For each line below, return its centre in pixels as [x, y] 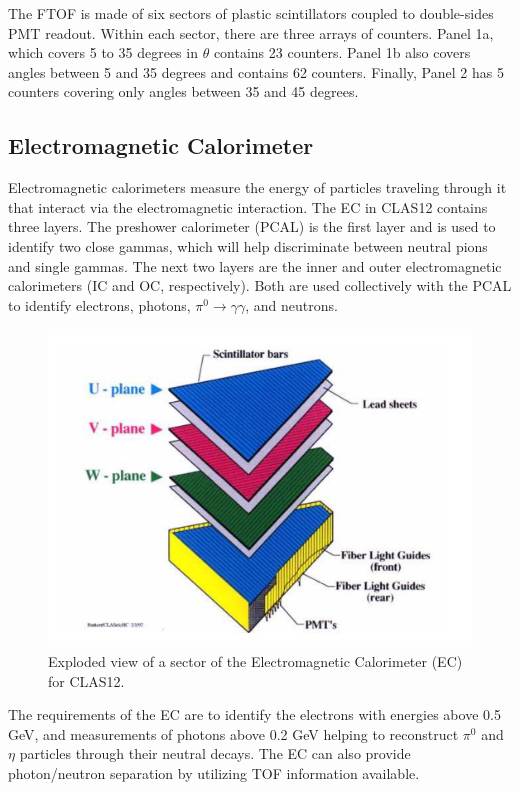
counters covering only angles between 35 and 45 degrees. [183, 91]
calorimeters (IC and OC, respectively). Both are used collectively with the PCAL [260, 285]
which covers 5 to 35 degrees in [103, 52]
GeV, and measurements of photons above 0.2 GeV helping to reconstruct [233, 733]
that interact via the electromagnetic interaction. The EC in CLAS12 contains [248, 206]
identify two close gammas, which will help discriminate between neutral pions [248, 245]
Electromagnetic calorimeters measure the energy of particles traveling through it [257, 187]
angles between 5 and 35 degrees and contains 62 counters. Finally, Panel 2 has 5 [256, 71]
